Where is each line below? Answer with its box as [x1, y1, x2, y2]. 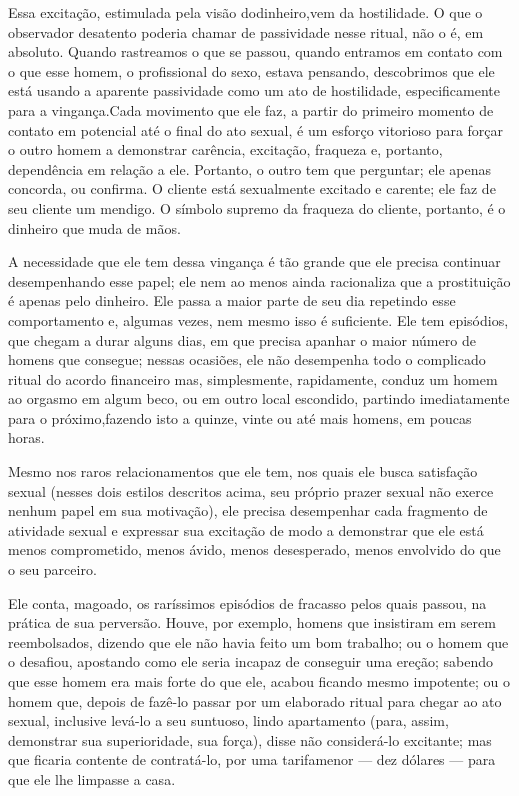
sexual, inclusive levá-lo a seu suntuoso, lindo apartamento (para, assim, [8, 710, 449, 731]
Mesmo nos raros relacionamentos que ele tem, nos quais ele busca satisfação [8, 461, 478, 482]
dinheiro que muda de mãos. [8, 217, 181, 238]
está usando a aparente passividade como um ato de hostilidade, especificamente [8, 80, 501, 101]
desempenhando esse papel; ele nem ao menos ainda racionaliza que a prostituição [8, 270, 511, 291]
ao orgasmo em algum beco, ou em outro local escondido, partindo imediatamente [8, 388, 510, 409]
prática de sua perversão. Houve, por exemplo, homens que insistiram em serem [8, 612, 496, 633]
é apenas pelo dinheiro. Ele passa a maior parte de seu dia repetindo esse [8, 290, 456, 311]
